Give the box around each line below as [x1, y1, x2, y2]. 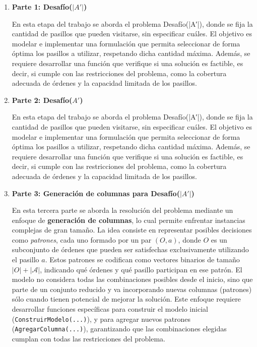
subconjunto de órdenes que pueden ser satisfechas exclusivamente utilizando [12, 244, 249, 255]
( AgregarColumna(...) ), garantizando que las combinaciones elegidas [12, 323, 227, 334]
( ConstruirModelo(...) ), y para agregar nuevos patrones [12, 313, 191, 324]
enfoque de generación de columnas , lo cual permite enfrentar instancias [12, 214, 245, 225]
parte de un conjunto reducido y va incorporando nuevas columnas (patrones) [12, 283, 252, 294]
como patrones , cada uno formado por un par [12, 234, 152, 245]
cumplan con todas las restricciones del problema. [12, 333, 165, 343]
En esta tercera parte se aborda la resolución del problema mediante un [12, 205, 233, 215]
